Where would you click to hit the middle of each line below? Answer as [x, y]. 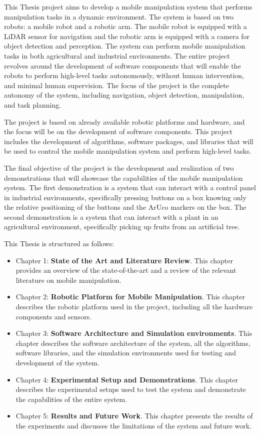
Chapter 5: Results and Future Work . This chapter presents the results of [134, 416]
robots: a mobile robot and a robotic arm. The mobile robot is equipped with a [125, 26]
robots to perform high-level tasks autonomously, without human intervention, [124, 75]
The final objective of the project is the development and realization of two [119, 167]
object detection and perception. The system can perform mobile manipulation [125, 46]
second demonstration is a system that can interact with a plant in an [111, 216]
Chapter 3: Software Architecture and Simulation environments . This [134, 333]
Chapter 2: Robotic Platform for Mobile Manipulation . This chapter [130, 297]
